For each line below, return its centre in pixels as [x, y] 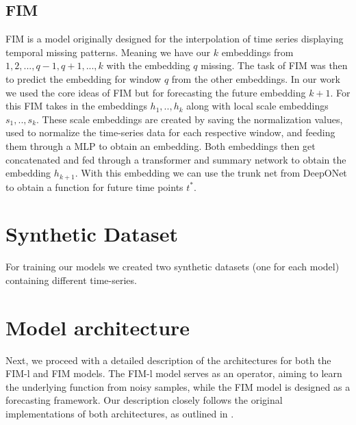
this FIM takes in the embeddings [76, 106]
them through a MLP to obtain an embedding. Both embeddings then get [161, 145]
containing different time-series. [71, 280]
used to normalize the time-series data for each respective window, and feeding [170, 132]
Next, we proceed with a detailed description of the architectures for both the [168, 360]
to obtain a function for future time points [94, 186]
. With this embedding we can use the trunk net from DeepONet [211, 173]
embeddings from [257, 52]
